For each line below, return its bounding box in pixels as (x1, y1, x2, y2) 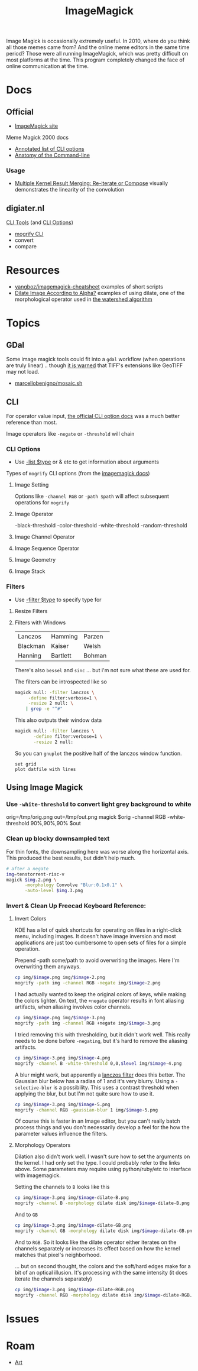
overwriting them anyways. (14, 963, 81, 970)
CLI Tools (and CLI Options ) (6, 219, 74, 226)
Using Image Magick (6, 782, 83, 793)
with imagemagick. (14, 1172, 61, 1179)
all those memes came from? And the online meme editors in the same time (6, 44, 190, 51)
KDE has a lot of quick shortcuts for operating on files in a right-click (14, 926, 182, 934)
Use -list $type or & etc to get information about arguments (14, 458, 160, 465)
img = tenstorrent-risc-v (6, 871, 65, 877)
